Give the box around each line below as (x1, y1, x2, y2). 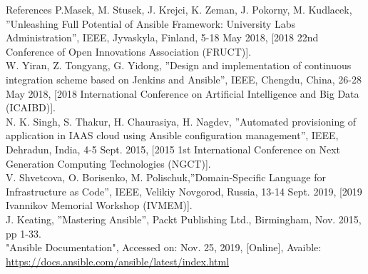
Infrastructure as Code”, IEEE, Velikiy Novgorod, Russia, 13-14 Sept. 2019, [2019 (6, 183, 362, 198)
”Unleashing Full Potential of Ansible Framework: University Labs (6, 16, 296, 31)
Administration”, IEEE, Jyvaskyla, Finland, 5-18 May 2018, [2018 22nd (6, 30, 319, 45)
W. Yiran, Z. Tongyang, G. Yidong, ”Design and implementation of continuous (6, 58, 352, 73)
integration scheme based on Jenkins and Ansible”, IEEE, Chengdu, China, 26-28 (6, 71, 362, 86)
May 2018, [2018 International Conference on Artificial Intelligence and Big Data (6, 86, 359, 101)
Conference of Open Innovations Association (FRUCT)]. (6, 44, 252, 59)
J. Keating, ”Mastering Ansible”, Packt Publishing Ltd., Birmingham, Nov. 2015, (6, 211, 362, 226)
